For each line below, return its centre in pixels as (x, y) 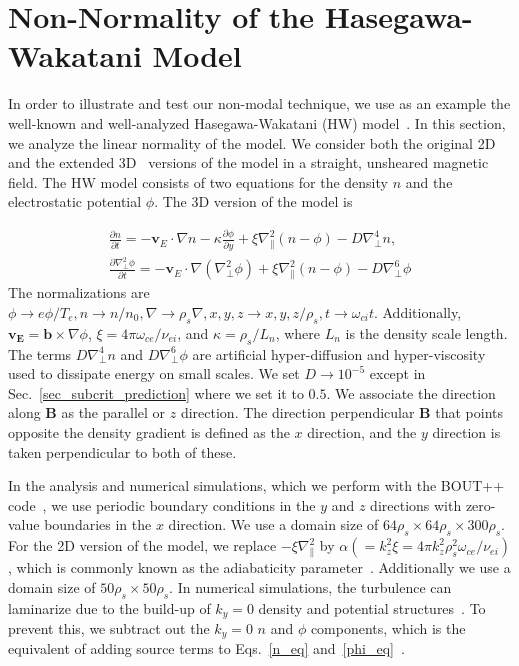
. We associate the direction (411, 392)
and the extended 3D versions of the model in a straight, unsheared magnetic (248, 162)
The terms (40, 353)
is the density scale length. (426, 332)
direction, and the (362, 431)
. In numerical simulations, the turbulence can (310, 586)
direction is (466, 431)
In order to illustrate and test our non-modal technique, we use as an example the (259, 103)
